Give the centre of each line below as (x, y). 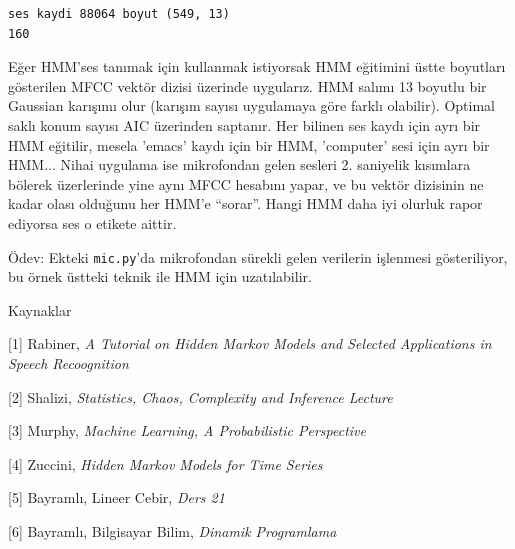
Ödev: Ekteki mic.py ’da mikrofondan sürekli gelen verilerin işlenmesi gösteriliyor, (258, 256)
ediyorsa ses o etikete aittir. (92, 222)
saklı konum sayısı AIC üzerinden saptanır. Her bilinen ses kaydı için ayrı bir (244, 124)
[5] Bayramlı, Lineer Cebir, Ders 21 (116, 497)
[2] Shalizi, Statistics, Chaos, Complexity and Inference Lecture (200, 396)
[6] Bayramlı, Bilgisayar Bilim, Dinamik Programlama (172, 530)
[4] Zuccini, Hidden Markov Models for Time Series (165, 463)
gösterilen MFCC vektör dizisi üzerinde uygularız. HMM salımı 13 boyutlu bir (247, 85)
